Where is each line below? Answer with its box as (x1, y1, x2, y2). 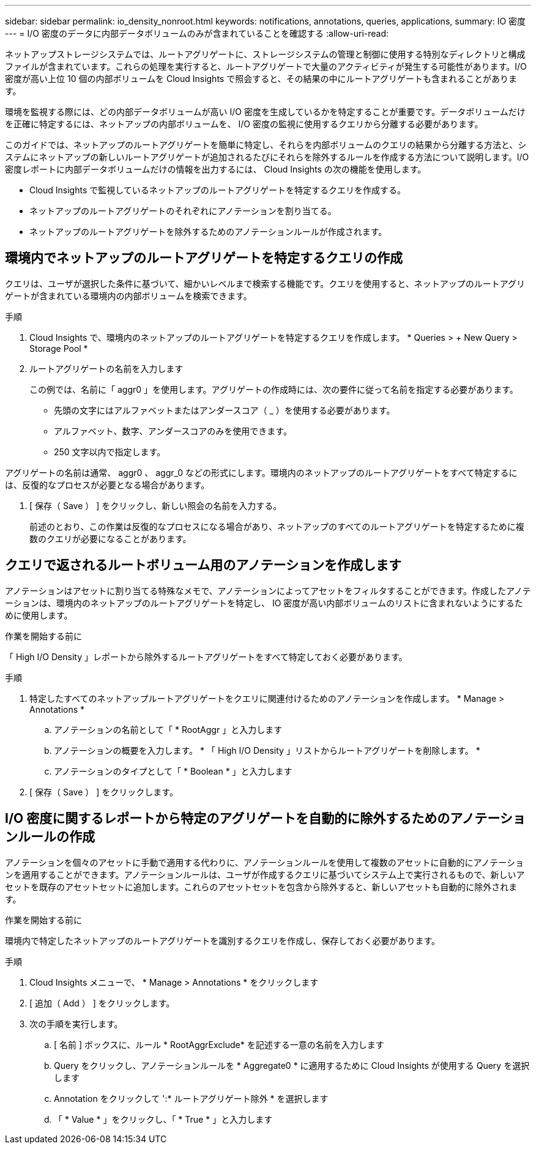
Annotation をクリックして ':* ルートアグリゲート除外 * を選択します (54, 1093, 329, 1104)
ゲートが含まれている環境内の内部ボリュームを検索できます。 (5, 290, 252, 301)
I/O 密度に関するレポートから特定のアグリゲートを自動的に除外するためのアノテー (5, 811, 500, 827)
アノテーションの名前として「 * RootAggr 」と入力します (54, 724, 283, 735)
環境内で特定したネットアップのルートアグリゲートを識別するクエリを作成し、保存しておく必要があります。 (5, 935, 441, 946)
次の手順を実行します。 (29, 1018, 123, 1029)
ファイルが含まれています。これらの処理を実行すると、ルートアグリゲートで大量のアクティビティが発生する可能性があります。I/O (5, 61, 527, 72)
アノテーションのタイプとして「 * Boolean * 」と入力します (54, 765, 292, 776)
